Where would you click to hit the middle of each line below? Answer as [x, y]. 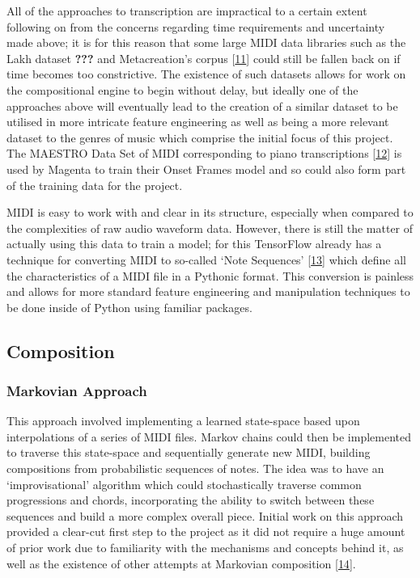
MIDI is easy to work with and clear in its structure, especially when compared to [210, 212]
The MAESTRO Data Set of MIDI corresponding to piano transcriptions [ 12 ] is [204, 153]
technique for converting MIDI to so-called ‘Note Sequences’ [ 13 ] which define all [206, 259]
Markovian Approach [77, 390]
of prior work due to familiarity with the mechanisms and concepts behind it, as [205, 548]
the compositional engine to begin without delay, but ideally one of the [182, 89]
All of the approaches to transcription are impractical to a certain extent [187, 11]
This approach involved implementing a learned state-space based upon [183, 421]
